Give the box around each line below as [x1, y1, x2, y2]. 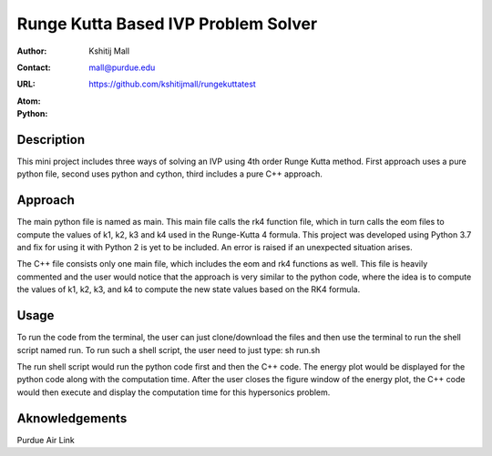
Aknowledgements [16, 410, 128, 426]
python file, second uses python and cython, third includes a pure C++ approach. [16, 168, 323, 179]
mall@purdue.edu [88, 62, 156, 73]
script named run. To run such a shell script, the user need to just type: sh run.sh [16, 344, 321, 355]
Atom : [16, 96, 41, 106]
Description [16, 132, 86, 147]
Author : [16, 46, 47, 56]
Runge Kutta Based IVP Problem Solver [16, 14, 318, 34]
